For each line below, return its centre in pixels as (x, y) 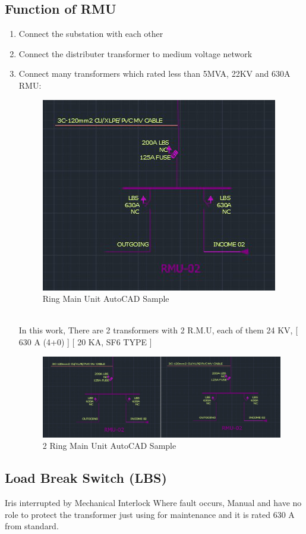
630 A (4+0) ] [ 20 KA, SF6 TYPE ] (85, 341)
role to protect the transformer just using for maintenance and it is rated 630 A (150, 514)
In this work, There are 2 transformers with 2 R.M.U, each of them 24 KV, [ (158, 330)
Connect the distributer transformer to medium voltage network (135, 53)
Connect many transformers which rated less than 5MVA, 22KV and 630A (154, 74)
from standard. (32, 526)
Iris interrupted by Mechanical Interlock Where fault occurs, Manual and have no (153, 502)
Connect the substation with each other (91, 34)
